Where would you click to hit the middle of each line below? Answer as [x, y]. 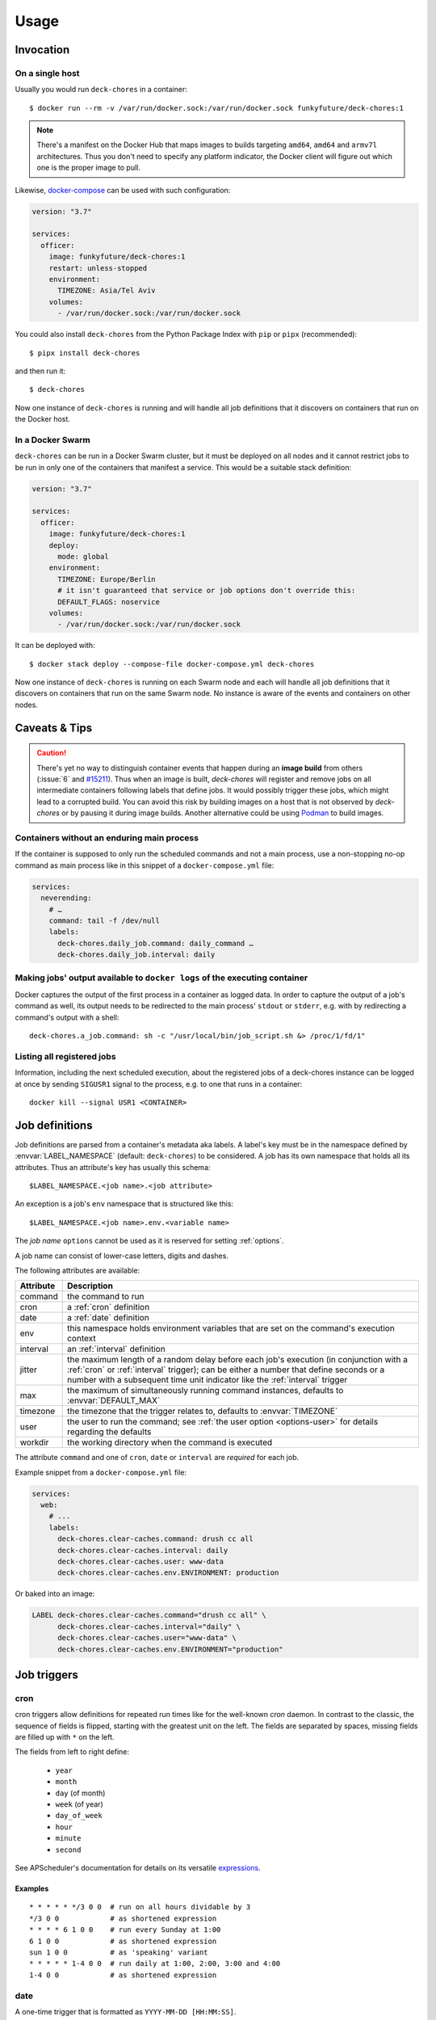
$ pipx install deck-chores [85, 353]
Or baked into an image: [55, 1594]
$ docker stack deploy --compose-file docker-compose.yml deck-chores [172, 664]
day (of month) [80, 1793]
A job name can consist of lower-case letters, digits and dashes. [122, 1256]
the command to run [106, 1297]
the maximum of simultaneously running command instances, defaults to [205, 1391]
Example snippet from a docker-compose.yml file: [101, 1472]
